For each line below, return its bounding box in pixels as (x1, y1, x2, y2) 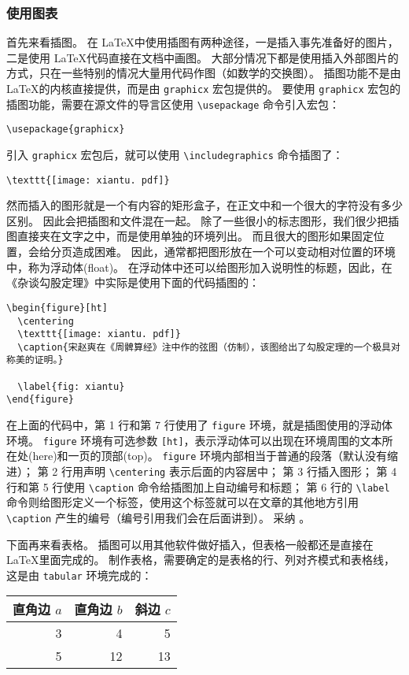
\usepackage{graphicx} (6, 124, 125, 135)
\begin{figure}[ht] (6, 302, 108, 313)
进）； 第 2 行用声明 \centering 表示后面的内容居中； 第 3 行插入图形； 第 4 (6, 463, 397, 480)
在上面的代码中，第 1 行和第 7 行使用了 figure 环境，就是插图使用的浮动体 (6, 417, 392, 433)
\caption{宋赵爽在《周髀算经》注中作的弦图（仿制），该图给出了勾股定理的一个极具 (17, 341, 391, 353)
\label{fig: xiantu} (17, 380, 125, 392)
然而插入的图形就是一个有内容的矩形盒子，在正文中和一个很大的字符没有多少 (6, 197, 403, 213)
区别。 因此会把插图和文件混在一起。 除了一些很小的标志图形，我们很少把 (6, 212, 389, 228)
